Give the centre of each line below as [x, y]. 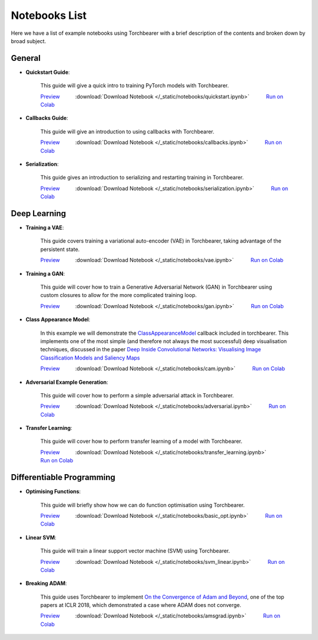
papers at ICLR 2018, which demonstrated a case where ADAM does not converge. [141, 605]
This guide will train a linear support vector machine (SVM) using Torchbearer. [135, 551]
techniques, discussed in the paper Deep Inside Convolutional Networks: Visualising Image [151, 350]
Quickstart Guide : [48, 72]
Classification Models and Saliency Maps [90, 358]
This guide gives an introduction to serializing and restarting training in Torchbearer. [142, 178]
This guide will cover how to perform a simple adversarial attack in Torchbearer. [137, 395]
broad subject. [29, 41]
